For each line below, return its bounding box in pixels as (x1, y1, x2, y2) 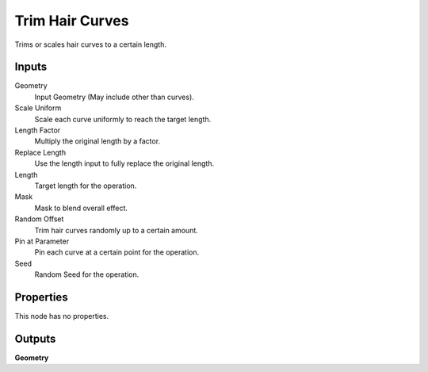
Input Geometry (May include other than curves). (34, 92, 194, 102)
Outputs (14, 332, 56, 345)
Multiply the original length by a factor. (34, 136, 161, 146)
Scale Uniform (14, 103, 62, 113)
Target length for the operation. (34, 181, 137, 190)
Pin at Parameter (14, 236, 70, 246)
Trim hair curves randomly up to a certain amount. (34, 225, 198, 235)
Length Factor (14, 125, 61, 135)
